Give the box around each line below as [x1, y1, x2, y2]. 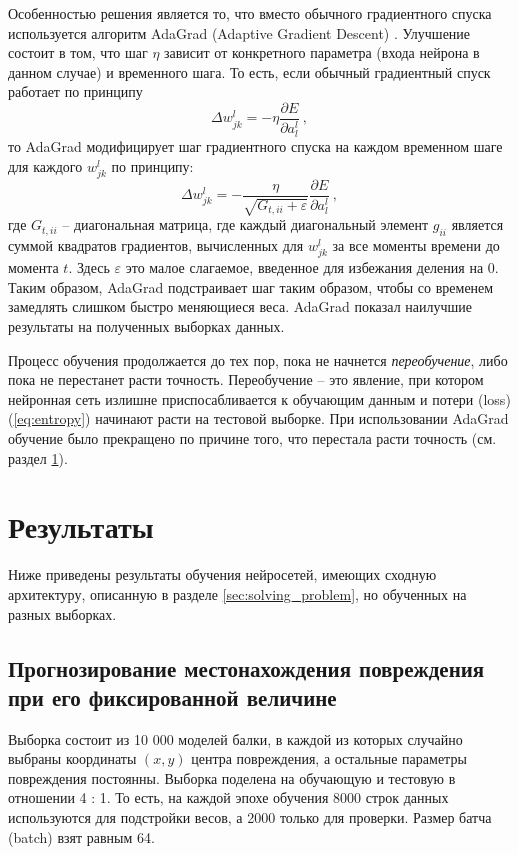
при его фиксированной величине [8, 681, 337, 712]
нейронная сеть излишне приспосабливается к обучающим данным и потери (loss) [8, 388, 511, 409]
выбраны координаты [8, 748, 137, 769]
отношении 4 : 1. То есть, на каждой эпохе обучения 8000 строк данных [8, 787, 449, 808]
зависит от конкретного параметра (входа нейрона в [164, 42, 480, 63]
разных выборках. [8, 603, 117, 624]
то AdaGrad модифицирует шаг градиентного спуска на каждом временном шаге [8, 136, 503, 157]
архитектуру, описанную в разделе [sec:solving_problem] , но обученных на [8, 583, 467, 604]
